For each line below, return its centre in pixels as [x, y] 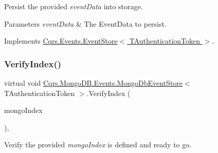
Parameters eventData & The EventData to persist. [85, 23]
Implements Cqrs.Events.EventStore [61, 41]
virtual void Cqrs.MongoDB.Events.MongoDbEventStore [94, 83]
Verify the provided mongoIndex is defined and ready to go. [98, 145]
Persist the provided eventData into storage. [74, 6]
